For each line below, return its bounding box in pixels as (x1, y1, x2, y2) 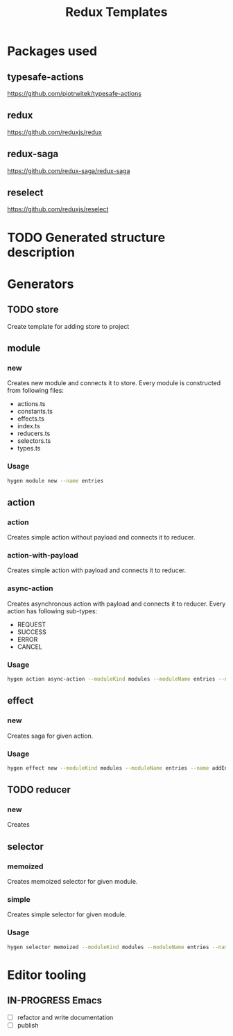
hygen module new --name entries (7, 477, 104, 484)
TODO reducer (7, 784, 71, 796)
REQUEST (17, 620, 46, 629)
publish (17, 1021, 39, 1029)
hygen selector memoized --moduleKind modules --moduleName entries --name (7, 944, 231, 950)
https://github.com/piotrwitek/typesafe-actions (7, 90, 142, 97)
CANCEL (17, 642, 43, 651)
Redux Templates (65, 4, 168, 20)
